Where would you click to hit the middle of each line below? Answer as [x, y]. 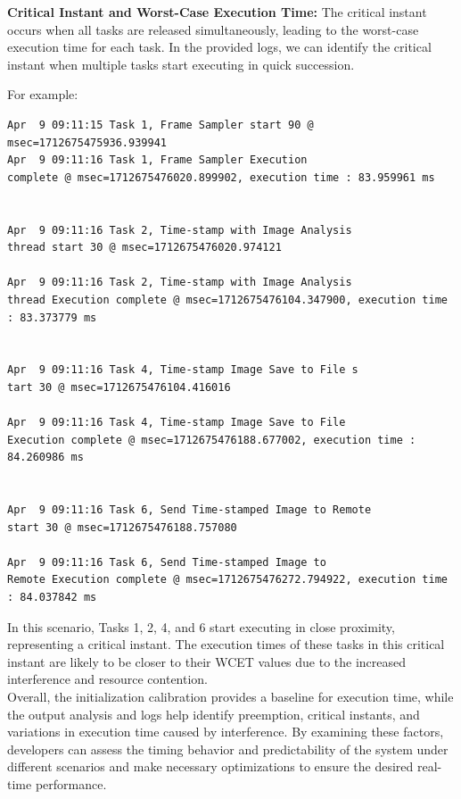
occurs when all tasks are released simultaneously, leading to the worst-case [213, 29]
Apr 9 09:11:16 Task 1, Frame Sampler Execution [157, 160]
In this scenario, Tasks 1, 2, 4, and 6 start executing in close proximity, [201, 626]
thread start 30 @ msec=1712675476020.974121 [144, 248]
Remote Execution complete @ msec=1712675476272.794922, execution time [227, 580]
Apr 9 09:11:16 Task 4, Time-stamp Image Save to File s [183, 370]
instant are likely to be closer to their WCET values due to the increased [207, 661]
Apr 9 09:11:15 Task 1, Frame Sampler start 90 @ [161, 125]
